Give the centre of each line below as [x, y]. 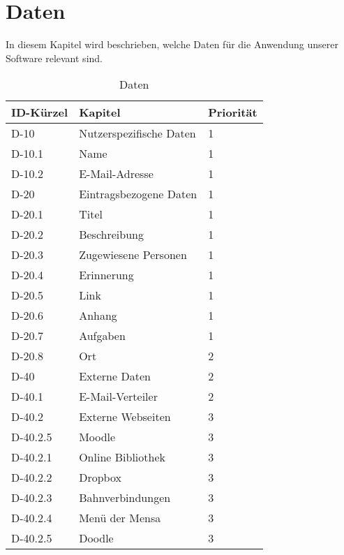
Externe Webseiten [125, 417]
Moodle [97, 437]
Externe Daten [115, 376]
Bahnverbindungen [125, 498]
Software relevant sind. [54, 58]
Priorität [233, 112]
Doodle [96, 538]
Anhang [98, 316]
